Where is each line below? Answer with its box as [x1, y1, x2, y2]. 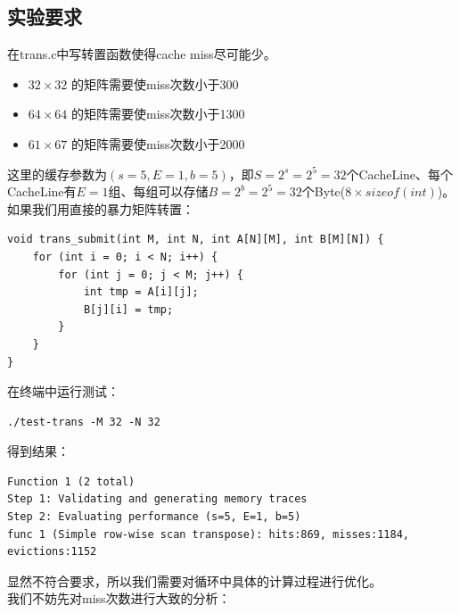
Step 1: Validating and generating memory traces [7, 493, 308, 506]
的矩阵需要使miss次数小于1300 [71, 104, 245, 123]
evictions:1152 [7, 545, 97, 559]
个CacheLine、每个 [346, 164, 454, 183]
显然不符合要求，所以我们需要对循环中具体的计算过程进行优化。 [7, 571, 382, 590]
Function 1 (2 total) [7, 475, 136, 488]
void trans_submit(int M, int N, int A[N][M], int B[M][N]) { [7, 233, 384, 246]
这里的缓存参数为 [7, 164, 107, 183]
